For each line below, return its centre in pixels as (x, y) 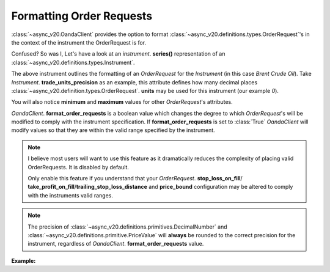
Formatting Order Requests (82, 16)
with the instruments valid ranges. (70, 195)
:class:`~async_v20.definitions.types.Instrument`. (73, 62)
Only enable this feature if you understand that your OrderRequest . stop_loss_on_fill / (135, 178)
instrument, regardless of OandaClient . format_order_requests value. (116, 244)
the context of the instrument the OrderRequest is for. (79, 42)
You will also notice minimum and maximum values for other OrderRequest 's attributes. (122, 102)
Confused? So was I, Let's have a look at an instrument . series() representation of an (118, 54)
